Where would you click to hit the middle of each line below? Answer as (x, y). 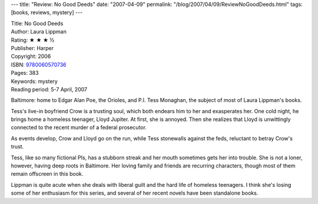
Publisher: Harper (32, 48)
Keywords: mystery (34, 81)
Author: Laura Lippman (39, 32)
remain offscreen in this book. (47, 174)
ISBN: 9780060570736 (39, 64)
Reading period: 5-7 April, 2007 (49, 89)
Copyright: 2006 (31, 57)
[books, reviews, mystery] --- (47, 12)
